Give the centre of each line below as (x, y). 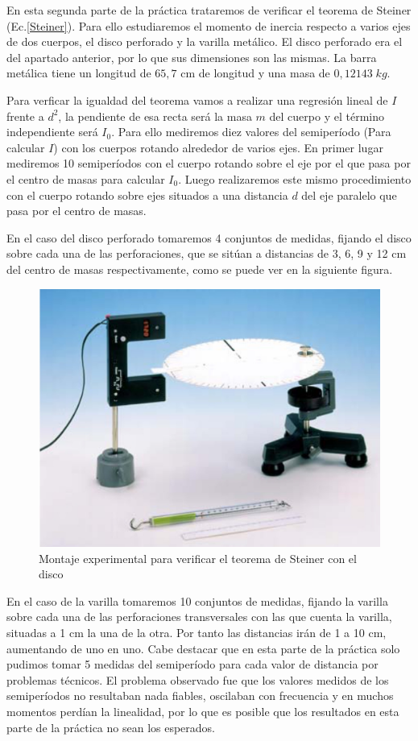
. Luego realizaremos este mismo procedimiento (295, 178)
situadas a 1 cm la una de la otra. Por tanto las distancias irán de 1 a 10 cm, (197, 632)
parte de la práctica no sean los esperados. (111, 727)
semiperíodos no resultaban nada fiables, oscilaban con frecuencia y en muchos (200, 695)
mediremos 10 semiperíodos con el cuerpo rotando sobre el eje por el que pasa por (209, 163)
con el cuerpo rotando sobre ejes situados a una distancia (147, 195)
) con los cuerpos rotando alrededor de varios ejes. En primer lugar (218, 147)
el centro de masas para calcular (86, 178)
